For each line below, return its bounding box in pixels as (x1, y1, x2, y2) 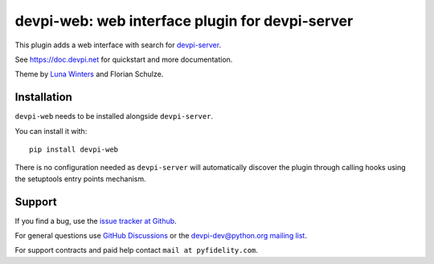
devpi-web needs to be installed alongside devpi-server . (14, 112, 213, 121)
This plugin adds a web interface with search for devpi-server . (14, 40, 221, 50)
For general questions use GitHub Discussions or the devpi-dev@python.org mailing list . (14, 231, 307, 241)
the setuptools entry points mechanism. (14, 173, 146, 184)
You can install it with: (14, 126, 88, 136)
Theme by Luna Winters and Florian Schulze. (14, 69, 164, 79)
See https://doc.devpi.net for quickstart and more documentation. (14, 55, 233, 64)
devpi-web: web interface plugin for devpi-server (14, 12, 354, 30)
